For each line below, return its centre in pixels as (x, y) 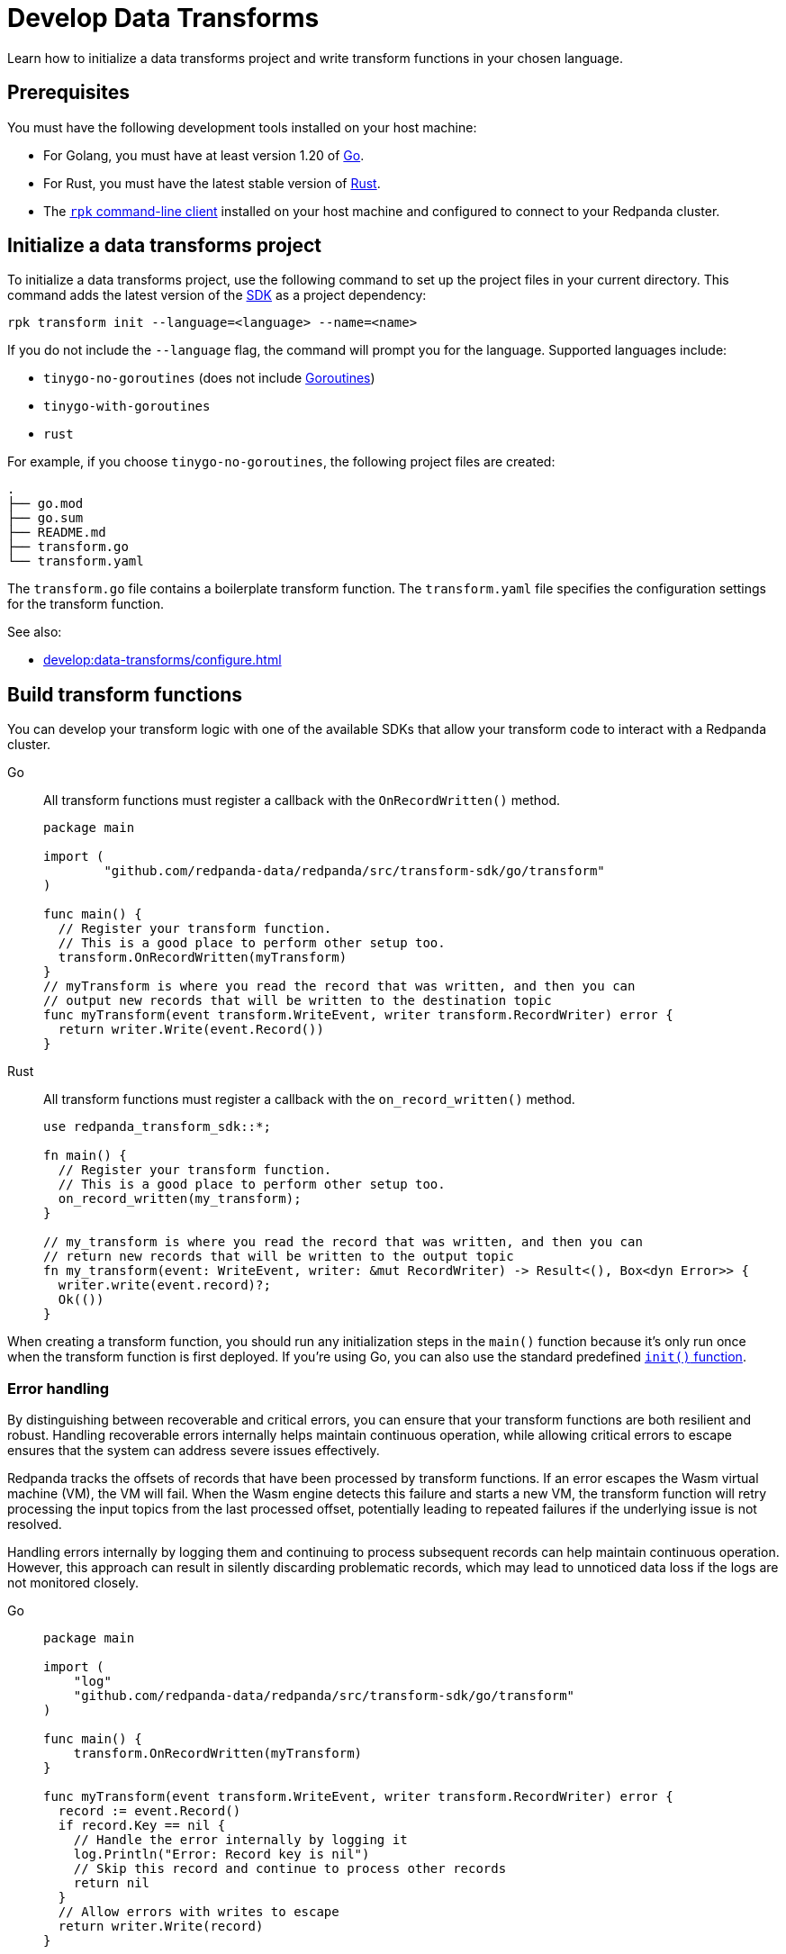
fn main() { (85, 1156)
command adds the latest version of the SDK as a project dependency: (217, 295)
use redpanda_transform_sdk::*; (157, 1127)
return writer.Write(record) (161, 1927)
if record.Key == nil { (142, 1826)
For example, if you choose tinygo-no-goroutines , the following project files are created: (281, 462)
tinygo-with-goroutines (127, 407)
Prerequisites (68, 93)
